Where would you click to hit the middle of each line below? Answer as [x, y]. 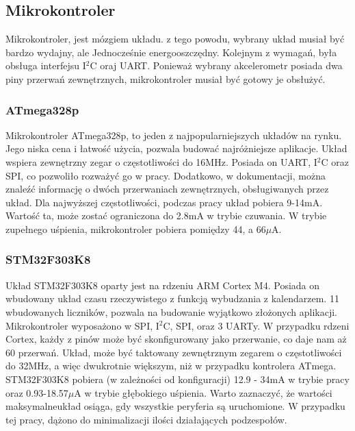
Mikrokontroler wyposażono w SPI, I [82, 325]
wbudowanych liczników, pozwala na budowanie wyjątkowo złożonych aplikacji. [171, 311]
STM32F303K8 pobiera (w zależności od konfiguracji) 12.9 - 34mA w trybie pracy [177, 379]
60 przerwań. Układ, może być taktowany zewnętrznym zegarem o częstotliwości [174, 352]
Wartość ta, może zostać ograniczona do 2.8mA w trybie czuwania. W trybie [166, 215]
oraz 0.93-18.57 [37, 392]
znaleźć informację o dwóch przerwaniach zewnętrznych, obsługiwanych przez [167, 189]
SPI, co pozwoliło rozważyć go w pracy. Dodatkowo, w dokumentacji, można [166, 175]
